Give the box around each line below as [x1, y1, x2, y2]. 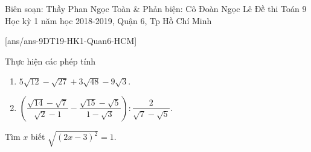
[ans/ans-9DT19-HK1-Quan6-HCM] [5, 34, 137, 47]
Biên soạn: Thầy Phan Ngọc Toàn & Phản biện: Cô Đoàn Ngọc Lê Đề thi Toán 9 [5, 2, 307, 14]
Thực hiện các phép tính [5, 54, 96, 67]
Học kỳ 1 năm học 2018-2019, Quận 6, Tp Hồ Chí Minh [5, 14, 212, 27]
